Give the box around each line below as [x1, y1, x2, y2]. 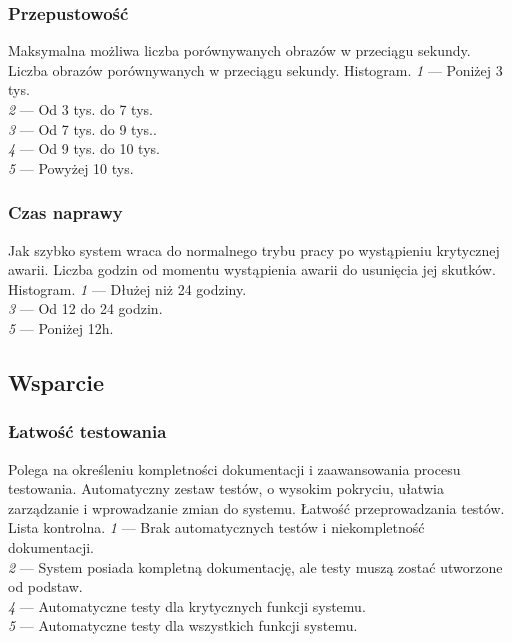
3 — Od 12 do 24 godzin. [8, 298, 163, 319]
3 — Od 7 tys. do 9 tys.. [8, 118, 157, 139]
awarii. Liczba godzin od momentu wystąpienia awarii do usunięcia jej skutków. [8, 259, 496, 280]
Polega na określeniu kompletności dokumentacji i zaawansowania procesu [8, 458, 461, 479]
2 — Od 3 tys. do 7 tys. [8, 99, 153, 119]
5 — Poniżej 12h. [8, 317, 114, 338]
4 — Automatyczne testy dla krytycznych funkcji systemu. [8, 595, 366, 616]
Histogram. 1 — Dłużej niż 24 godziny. [8, 278, 247, 299]
